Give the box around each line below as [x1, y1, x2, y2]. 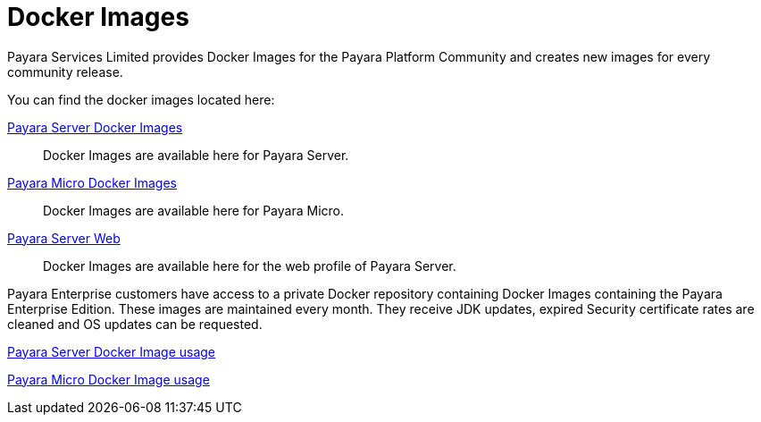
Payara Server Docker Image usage [7, 343, 216, 359]
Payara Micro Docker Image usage [7, 371, 210, 387]
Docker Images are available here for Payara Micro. [43, 202, 344, 218]
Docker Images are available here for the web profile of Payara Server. [43, 257, 456, 274]
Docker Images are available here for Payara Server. [43, 147, 349, 163]
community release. [7, 63, 123, 80]
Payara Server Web [7, 230, 121, 246]
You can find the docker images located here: [7, 91, 275, 107]
